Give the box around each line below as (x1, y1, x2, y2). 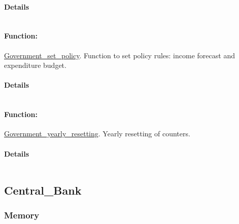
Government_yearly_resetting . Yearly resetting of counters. (4, 128, 190, 139)
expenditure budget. (4, 60, 66, 70)
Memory (4, 209, 40, 221)
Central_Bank (4, 182, 82, 198)
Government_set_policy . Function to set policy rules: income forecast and (4, 50, 235, 60)
